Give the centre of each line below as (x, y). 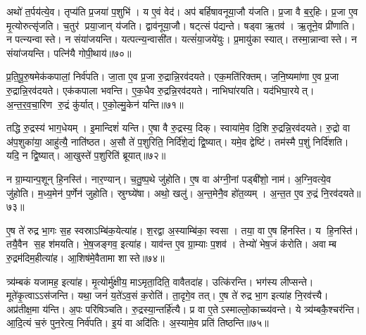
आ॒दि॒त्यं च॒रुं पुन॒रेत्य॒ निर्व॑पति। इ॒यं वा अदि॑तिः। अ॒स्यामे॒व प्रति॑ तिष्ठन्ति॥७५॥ (138, 323)
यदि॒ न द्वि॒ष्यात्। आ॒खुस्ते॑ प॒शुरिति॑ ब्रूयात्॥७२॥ (86, 155)
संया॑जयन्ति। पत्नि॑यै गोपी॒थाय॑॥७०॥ (69, 52)
